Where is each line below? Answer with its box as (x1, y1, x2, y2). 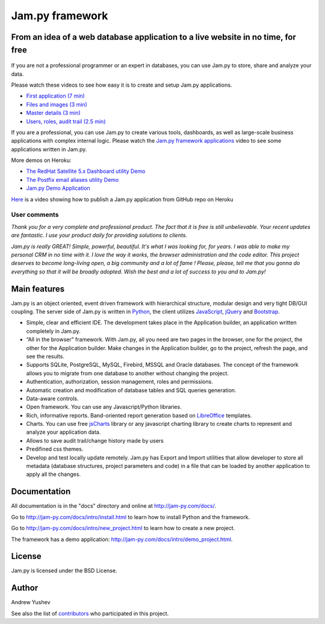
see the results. (26, 352, 64, 360)
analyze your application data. (26, 428, 101, 436)
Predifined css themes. (26, 446, 84, 453)
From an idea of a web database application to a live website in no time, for (11, 32, 296, 42)
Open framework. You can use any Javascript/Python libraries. (26, 404, 182, 411)
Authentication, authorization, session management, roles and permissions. (26, 378, 213, 385)
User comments (11, 211, 59, 219)
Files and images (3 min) (26, 101, 87, 108)
